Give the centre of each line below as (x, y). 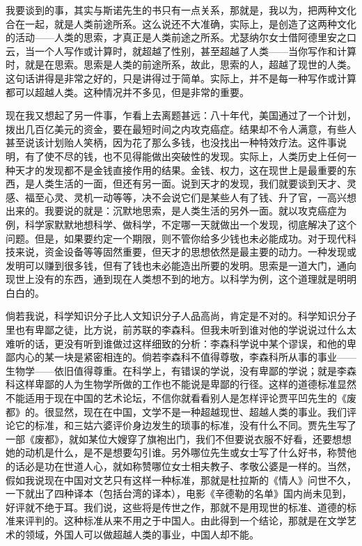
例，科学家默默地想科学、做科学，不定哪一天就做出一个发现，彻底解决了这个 (181, 224)
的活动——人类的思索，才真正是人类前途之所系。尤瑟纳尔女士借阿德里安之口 (181, 37)
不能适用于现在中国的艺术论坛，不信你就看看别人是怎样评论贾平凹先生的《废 (181, 398)
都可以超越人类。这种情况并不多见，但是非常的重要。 (127, 92)
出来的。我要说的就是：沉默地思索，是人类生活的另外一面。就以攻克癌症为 (176, 211)
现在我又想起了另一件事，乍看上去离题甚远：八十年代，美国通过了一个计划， (181, 115)
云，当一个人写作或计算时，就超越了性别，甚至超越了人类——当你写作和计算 (181, 50)
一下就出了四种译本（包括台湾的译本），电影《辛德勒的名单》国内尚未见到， (179, 493)
